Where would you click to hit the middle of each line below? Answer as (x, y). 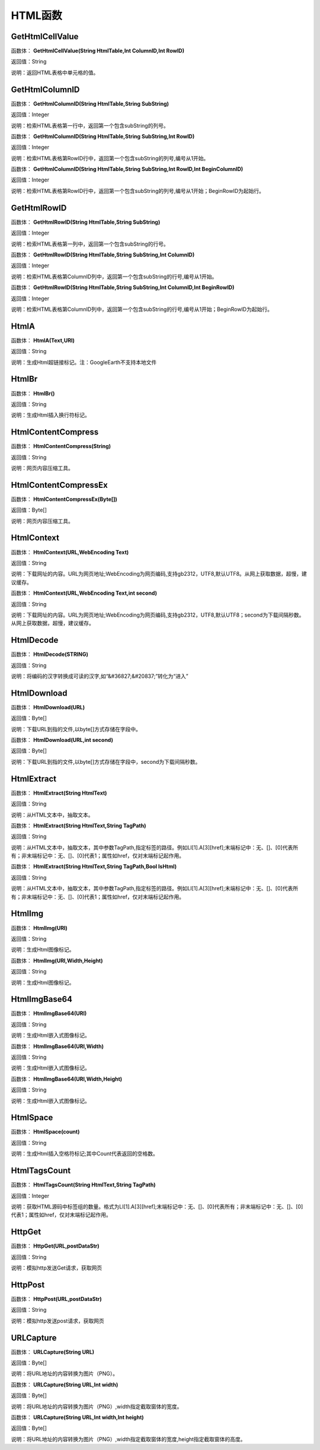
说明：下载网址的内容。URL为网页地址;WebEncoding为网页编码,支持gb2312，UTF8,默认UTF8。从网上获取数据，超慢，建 (159, 574)
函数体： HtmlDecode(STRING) (50, 654)
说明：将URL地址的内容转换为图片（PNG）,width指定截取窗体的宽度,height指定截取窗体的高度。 (128, 1439)
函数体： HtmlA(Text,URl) (43, 340)
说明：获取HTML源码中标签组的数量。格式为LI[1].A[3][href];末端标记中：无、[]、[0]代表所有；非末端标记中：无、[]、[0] (157, 1206)
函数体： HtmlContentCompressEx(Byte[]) (64, 499)
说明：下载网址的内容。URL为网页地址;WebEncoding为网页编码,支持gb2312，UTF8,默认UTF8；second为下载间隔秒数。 (158, 615)
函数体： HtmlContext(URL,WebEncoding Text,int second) (84, 593)
